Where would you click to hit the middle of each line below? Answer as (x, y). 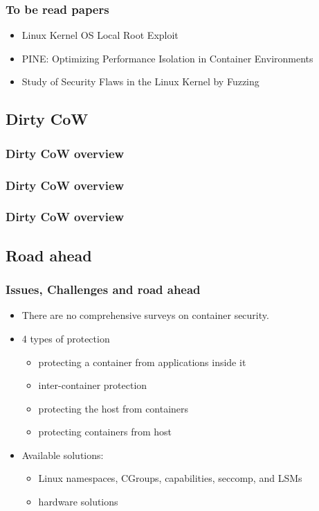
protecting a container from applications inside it (142, 362)
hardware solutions (78, 502)
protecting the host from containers (113, 408)
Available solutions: (63, 454)
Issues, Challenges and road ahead (103, 289)
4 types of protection (66, 338)
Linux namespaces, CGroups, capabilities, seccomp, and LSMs (170, 478)
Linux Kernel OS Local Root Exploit (100, 35)
